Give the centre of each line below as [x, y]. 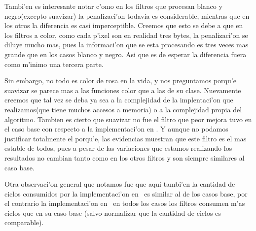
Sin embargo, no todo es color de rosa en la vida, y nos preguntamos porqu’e [120, 81]
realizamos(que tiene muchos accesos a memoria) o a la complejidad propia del [123, 109]
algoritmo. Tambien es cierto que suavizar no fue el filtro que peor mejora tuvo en [128, 119]
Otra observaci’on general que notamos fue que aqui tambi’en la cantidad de [120, 184]
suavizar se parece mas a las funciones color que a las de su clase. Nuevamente [123, 90]
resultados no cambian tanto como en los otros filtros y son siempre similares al [125, 157]
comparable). [24, 222]
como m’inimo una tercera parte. [54, 64]
